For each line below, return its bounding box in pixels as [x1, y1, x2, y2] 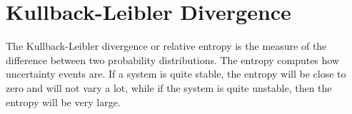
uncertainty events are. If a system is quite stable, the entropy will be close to [6, 66, 346, 81]
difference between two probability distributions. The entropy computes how [6, 52, 340, 67]
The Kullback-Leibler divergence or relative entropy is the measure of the [6, 38, 327, 53]
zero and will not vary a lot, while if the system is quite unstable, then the [6, 80, 332, 95]
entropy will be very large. [6, 94, 121, 109]
